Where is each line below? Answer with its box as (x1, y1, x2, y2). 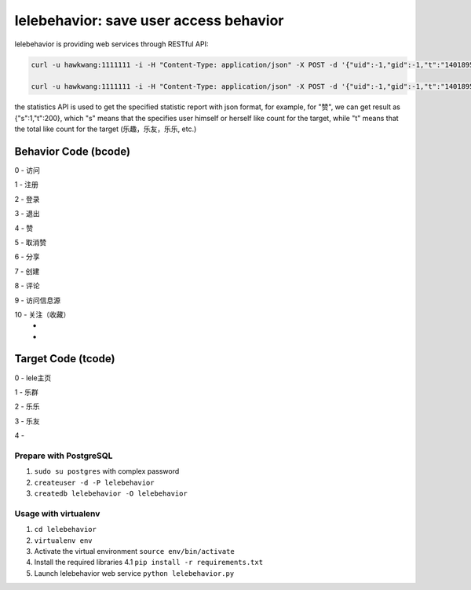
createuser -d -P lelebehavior (34, 478, 155, 487)
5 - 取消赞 (14, 237, 47, 247)
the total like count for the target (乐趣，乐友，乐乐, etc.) (14, 124, 197, 134)
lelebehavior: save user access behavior (14, 12, 284, 29)
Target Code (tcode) (14, 352, 115, 365)
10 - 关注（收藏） (14, 310, 71, 319)
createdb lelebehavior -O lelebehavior (34, 489, 188, 498)
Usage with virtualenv (14, 508, 100, 519)
